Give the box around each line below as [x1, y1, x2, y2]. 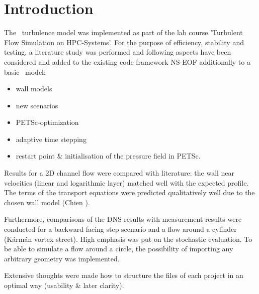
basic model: [4, 66, 46, 77]
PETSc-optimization [16, 117, 79, 127]
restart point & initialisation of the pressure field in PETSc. [16, 151, 201, 161]
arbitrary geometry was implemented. [4, 253, 120, 263]
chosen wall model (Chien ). [4, 197, 90, 207]
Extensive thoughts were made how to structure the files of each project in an [4, 270, 243, 280]
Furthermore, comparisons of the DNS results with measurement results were [4, 214, 242, 224]
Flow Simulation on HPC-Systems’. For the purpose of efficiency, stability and [4, 37, 244, 47]
